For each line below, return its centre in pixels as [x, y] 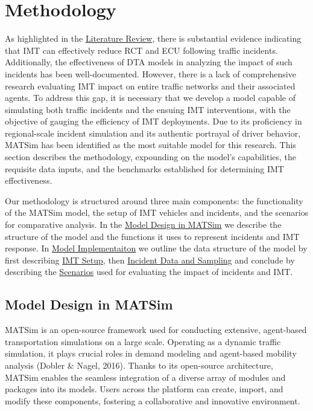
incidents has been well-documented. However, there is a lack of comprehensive [150, 73]
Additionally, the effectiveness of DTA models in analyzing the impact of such [149, 62]
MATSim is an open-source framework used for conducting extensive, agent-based [156, 330]
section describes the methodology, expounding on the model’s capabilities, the [151, 157]
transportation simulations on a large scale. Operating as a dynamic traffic [143, 341]
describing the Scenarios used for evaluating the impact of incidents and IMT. [149, 272]
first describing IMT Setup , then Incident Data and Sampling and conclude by [150, 260]
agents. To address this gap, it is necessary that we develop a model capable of [150, 98]
